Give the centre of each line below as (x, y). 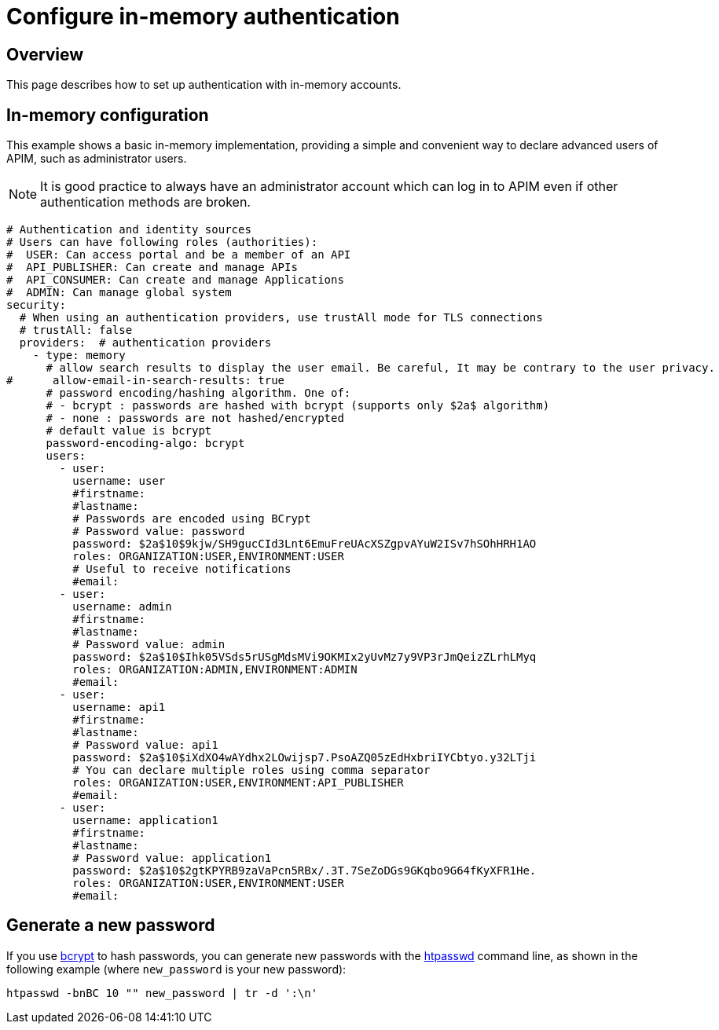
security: (36, 305)
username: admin (122, 607)
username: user (119, 481)
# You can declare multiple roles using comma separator (251, 770)
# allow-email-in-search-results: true (146, 381)
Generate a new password (111, 926)
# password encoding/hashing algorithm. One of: (198, 393)
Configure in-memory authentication (203, 16)
